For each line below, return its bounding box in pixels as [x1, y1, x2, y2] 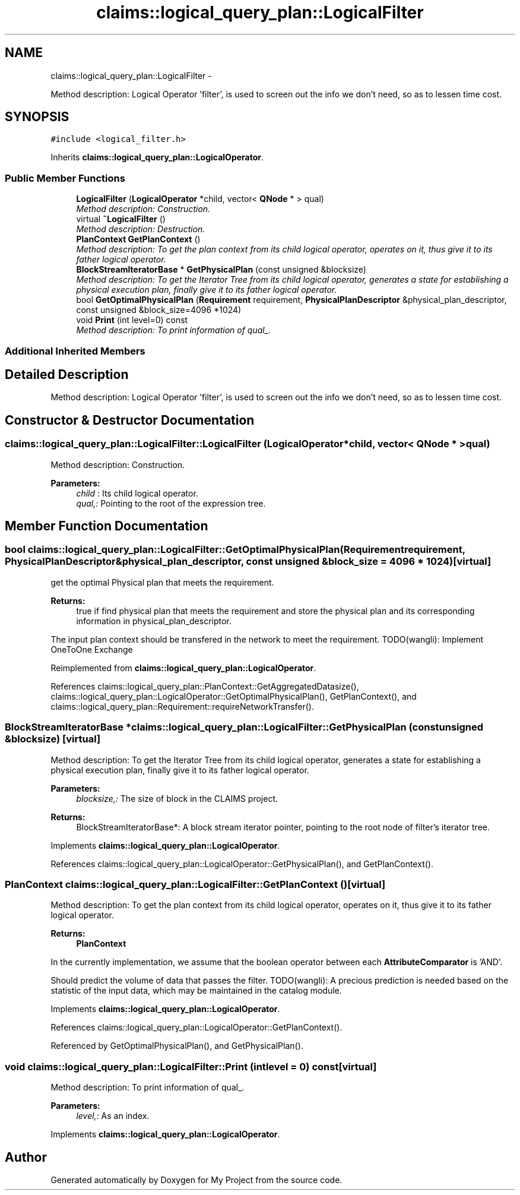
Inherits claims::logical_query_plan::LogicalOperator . [50, 152, 264, 163]
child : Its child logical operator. [76, 488, 198, 498]
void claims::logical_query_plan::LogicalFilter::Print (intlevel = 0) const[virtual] [5, 1060, 377, 1073]
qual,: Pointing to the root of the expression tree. [76, 498, 266, 508]
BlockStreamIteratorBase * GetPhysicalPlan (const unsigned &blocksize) [76, 264, 366, 275]
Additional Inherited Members [5, 344, 145, 357]
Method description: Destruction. [76, 224, 205, 235]
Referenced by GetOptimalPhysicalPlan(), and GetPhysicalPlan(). [50, 1041, 303, 1051]
